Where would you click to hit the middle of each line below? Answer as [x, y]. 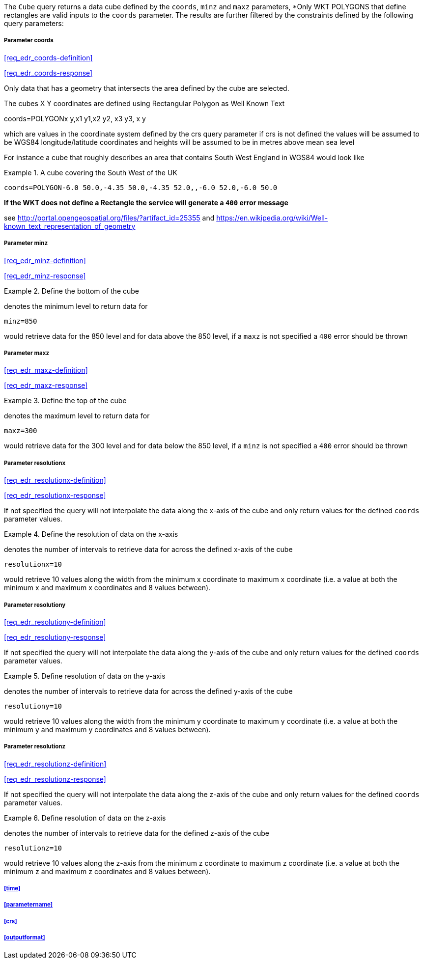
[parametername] [28, 905]
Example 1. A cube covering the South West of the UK [91, 172]
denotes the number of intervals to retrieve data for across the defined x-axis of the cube [148, 550]
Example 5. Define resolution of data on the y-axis [85, 676]
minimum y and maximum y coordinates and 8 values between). [107, 729]
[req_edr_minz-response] [45, 275]
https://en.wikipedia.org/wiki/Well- [272, 218]
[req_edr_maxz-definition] [46, 370]
